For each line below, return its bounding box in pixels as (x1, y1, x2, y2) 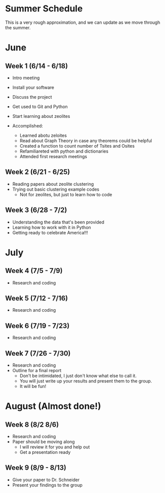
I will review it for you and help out (19, 444, 90, 450)
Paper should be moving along (12, 439, 75, 444)
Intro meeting (12, 75, 40, 81)
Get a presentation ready (19, 449, 71, 455)
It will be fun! (19, 383, 47, 389)
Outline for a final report (12, 368, 61, 373)
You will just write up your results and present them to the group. (19, 378, 152, 384)
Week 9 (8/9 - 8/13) (5, 464, 67, 472)
